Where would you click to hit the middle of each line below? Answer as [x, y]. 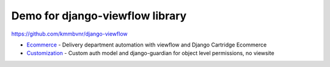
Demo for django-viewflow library [99, 16]
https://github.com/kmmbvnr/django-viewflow [69, 34]
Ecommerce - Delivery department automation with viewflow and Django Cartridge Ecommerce [147, 45]
